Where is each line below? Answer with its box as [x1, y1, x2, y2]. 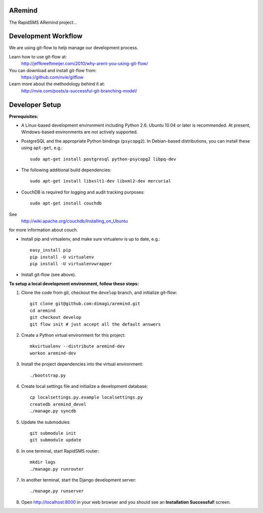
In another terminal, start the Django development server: [21, 477, 136, 483]
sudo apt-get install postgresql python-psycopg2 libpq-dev [30, 156, 176, 162]
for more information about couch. [9, 227, 78, 233]
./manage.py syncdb [30, 408, 76, 414]
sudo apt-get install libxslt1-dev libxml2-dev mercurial [30, 178, 171, 184]
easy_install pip [30, 247, 71, 253]
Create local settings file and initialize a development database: [21, 384, 149, 389]
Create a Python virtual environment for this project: [21, 332, 126, 338]
